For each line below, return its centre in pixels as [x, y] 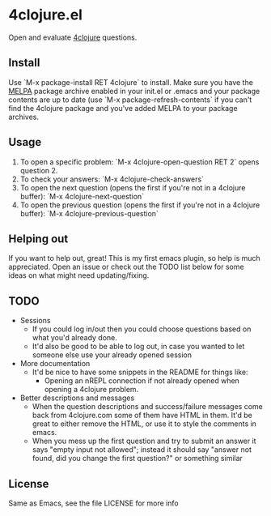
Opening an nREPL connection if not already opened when [142, 381]
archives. [23, 117]
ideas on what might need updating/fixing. [79, 275]
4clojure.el [46, 15]
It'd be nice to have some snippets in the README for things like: [140, 372]
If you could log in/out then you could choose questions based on [142, 329]
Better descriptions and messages [77, 398]
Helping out [38, 239]
